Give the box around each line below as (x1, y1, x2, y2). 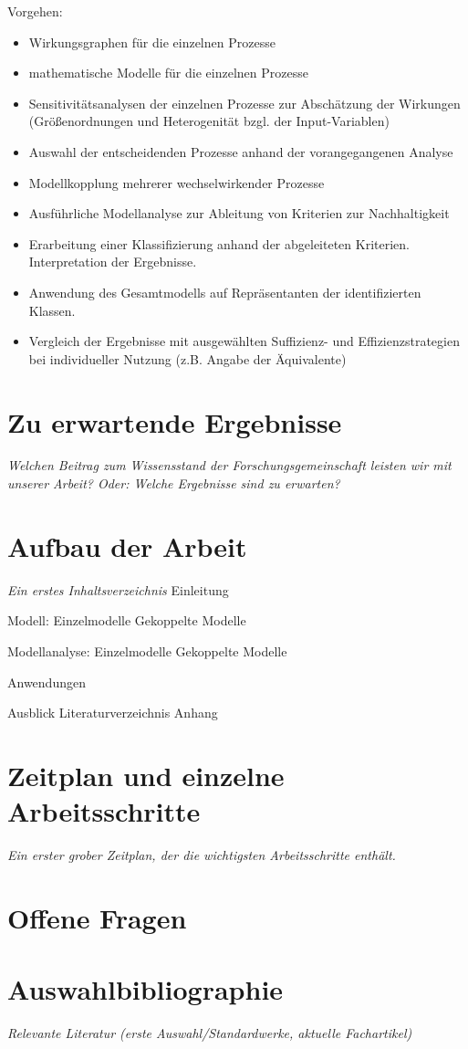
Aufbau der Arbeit (7, 527, 247, 564)
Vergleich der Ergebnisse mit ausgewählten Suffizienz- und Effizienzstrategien (28, 331, 460, 351)
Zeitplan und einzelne (7, 756, 285, 793)
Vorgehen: (7, 2, 63, 20)
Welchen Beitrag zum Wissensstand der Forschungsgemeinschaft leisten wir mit (7, 456, 452, 475)
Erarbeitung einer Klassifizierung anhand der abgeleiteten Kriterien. (28, 234, 410, 253)
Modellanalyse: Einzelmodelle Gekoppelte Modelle (7, 641, 287, 660)
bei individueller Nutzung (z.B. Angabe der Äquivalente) (28, 349, 347, 368)
